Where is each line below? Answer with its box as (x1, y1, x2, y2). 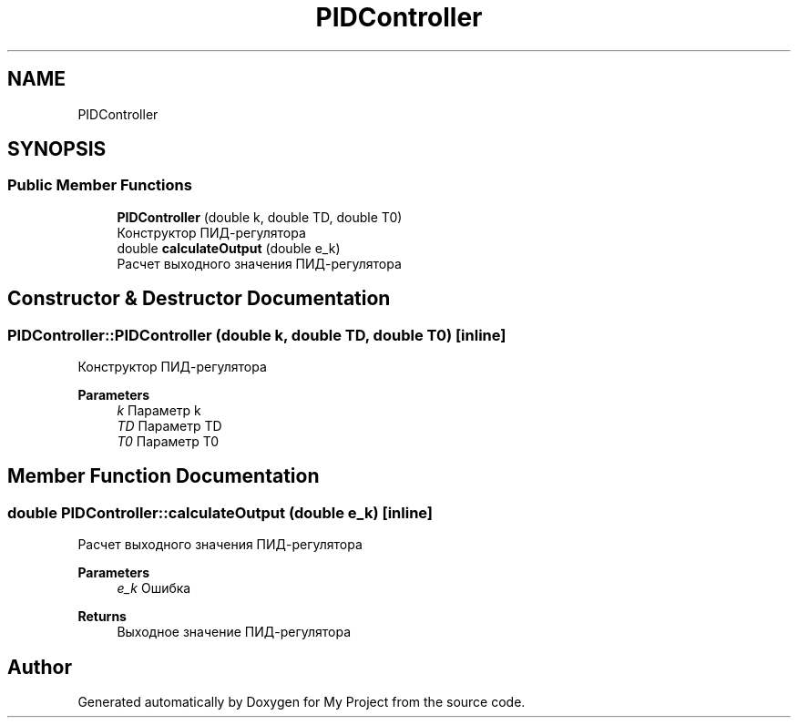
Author (7, 655, 72, 679)
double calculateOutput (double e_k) (117, 240, 341, 256)
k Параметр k (117, 403, 201, 419)
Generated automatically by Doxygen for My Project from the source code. (77, 694, 526, 710)
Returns (77, 608, 127, 625)
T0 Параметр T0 (117, 434, 220, 450)
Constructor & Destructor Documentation (7, 287, 391, 311)
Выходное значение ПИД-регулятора (117, 624, 351, 640)
